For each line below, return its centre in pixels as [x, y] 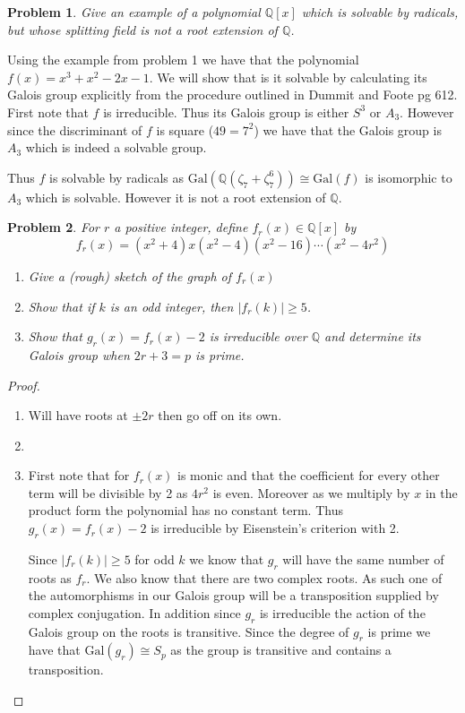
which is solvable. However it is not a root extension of [176, 197]
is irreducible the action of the [342, 612]
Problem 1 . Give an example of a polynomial [134, 12]
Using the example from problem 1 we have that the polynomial [183, 60]
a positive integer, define [181, 227]
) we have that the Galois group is [348, 129]
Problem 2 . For [54, 227]
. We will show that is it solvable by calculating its [288, 77]
